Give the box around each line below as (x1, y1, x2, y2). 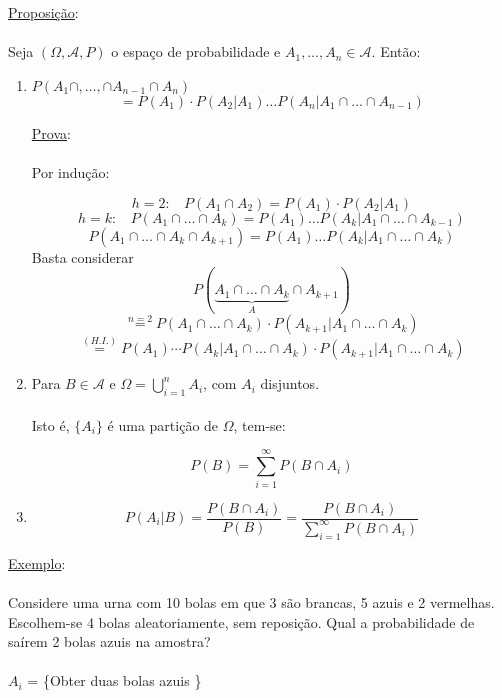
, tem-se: (233, 414, 286, 435)
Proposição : (8, 2, 79, 22)
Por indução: (31, 161, 110, 182)
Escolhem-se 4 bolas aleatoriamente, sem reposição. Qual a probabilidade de (8, 611, 475, 632)
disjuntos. (260, 373, 320, 394)
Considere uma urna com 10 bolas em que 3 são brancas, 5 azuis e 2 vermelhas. (8, 591, 495, 612)
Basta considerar (31, 246, 134, 267)
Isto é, (31, 414, 70, 435)
